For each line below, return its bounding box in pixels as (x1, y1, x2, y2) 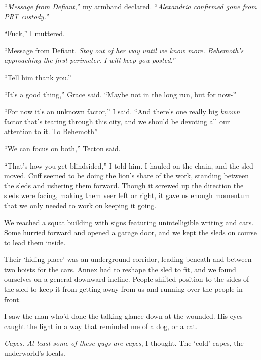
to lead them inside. (4, 237, 66, 247)
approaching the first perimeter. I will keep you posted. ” (4, 55, 176, 66)
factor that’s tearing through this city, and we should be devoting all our (4, 116, 230, 126)
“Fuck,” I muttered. (4, 28, 65, 39)
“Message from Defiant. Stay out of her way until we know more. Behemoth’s (4, 45, 244, 55)
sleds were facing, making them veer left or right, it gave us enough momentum (4, 190, 250, 201)
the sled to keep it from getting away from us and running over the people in (4, 284, 243, 294)
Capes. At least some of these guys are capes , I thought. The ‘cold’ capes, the (4, 338, 244, 348)
